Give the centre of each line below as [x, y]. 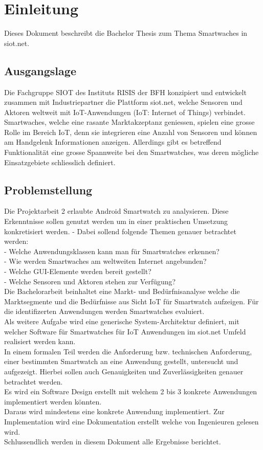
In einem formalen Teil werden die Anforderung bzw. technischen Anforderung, [128, 351]
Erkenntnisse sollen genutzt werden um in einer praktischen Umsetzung [116, 221]
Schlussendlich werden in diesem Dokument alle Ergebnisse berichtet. [113, 442]
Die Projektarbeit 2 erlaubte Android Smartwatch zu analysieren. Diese [116, 211]
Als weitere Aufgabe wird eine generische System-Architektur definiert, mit [122, 321]
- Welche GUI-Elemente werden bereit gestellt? [78, 271]
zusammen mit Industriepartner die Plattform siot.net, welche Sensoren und [123, 102]
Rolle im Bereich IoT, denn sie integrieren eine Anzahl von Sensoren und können [131, 132]
